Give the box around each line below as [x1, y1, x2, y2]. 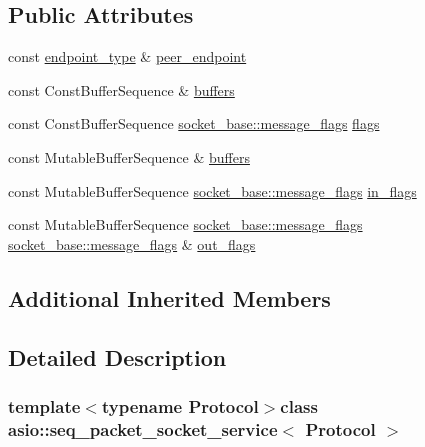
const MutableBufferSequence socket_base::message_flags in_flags [8, 180, 417, 201]
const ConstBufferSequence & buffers [8, 79, 235, 100]
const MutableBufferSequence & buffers [8, 146, 250, 167]
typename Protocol [101, 393, 259, 418]
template [8, 393, 81, 418]
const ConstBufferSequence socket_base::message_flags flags [8, 113, 380, 134]
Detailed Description [8, 341, 227, 372]
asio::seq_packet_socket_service [8, 416, 278, 441]
